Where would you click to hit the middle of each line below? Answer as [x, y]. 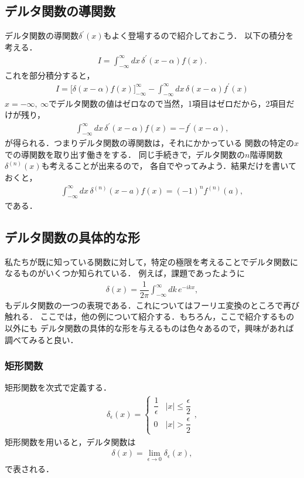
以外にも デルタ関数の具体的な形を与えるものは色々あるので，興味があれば [149, 328]
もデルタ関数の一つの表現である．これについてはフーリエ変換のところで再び [152, 305]
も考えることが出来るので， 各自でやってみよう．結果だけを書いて [169, 166]
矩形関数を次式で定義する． [58, 387]
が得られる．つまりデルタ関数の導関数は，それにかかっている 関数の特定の [149, 143]
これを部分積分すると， [50, 75]
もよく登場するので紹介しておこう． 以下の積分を [199, 35]
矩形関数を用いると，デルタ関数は [70, 441]
